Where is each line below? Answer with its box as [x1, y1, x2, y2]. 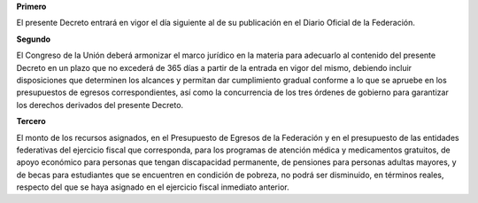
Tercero [16, 116, 46, 127]
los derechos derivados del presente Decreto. [16, 99, 184, 110]
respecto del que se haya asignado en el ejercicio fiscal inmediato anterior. [16, 182, 289, 192]
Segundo [16, 34, 51, 44]
